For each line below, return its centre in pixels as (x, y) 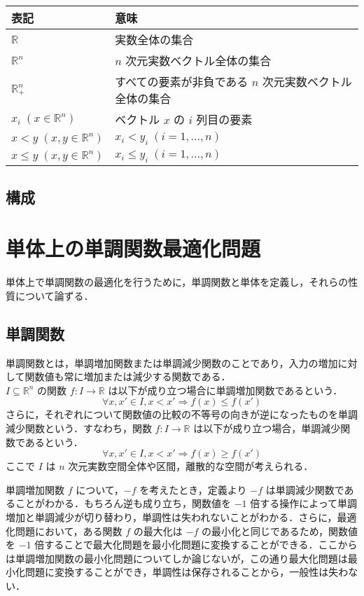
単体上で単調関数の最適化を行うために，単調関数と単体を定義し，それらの (177, 282)
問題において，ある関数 (69, 531)
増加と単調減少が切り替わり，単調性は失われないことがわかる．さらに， (171, 517)
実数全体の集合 (154, 40)
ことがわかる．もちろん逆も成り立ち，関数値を (123, 503)
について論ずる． (54, 295)
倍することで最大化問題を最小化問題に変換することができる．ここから (196, 545)
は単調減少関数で (305, 489)
